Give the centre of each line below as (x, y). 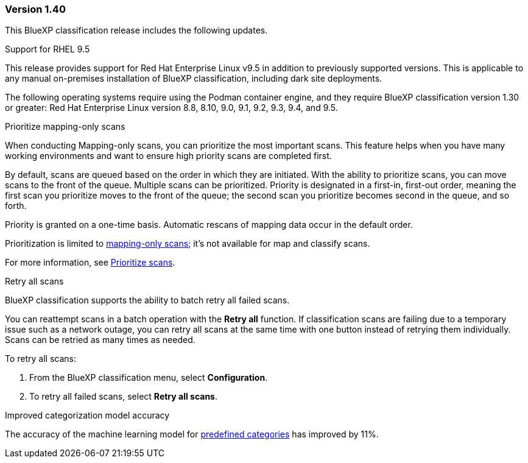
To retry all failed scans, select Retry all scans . (123, 397)
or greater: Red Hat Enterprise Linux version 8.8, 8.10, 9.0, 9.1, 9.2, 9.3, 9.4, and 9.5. (171, 108)
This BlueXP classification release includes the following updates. (136, 30)
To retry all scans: (41, 359)
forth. (16, 206)
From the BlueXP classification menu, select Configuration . (149, 378)
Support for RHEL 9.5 (48, 49)
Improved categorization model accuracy (87, 415)
